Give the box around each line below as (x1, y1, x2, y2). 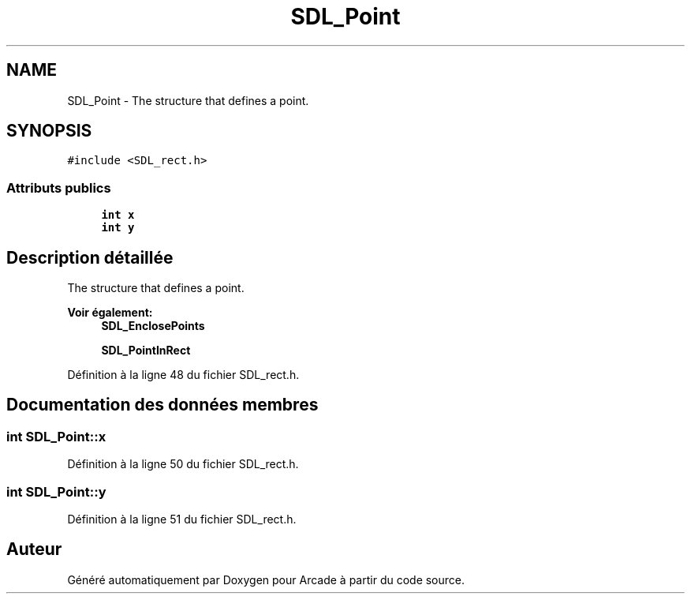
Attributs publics (6, 179, 111, 196)
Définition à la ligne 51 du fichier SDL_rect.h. (67, 512, 297, 526)
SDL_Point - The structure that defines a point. (67, 93, 309, 107)
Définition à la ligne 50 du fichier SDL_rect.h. (67, 457, 299, 471)
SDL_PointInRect (101, 343, 191, 358)
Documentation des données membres (6, 395, 319, 415)
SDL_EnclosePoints (101, 319, 205, 333)
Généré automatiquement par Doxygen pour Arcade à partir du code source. (67, 572, 465, 587)
